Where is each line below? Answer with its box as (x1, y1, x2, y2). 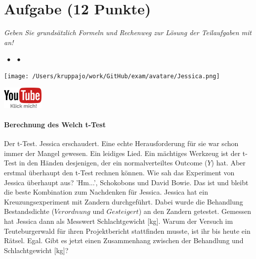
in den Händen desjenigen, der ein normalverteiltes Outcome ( (19, 157, 208, 168)
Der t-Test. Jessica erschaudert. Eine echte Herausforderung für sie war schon (4, 138, 239, 149)
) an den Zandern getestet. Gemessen (138, 206, 252, 216)
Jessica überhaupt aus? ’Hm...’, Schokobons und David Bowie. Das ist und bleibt (4, 177, 249, 187)
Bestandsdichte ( (4, 206, 54, 216)
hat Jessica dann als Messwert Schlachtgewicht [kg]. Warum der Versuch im (4, 215, 233, 226)
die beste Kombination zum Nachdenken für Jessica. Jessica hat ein (4, 187, 208, 197)
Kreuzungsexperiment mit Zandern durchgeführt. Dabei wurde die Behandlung (4, 196, 243, 207)
